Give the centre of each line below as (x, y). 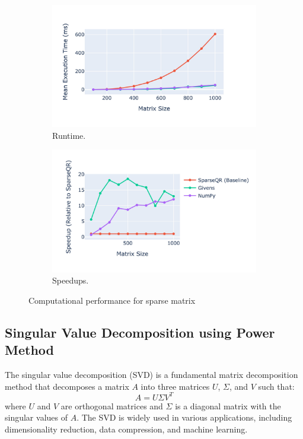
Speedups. (71, 280)
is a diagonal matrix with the (228, 405)
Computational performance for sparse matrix (112, 300)
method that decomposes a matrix (67, 386)
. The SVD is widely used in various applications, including (184, 417)
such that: (276, 386)
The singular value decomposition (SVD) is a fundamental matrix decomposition (151, 375)
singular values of (36, 417)
